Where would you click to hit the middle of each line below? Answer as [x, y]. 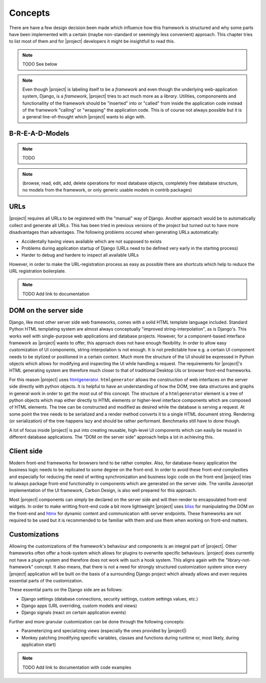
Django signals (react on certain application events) [74, 612]
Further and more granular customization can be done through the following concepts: [97, 621]
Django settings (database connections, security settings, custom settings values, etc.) [110, 599]
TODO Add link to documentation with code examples [77, 667]
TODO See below [40, 64]
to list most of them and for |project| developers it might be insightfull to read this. [92, 41]
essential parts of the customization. [46, 580]
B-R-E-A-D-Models [39, 133]
